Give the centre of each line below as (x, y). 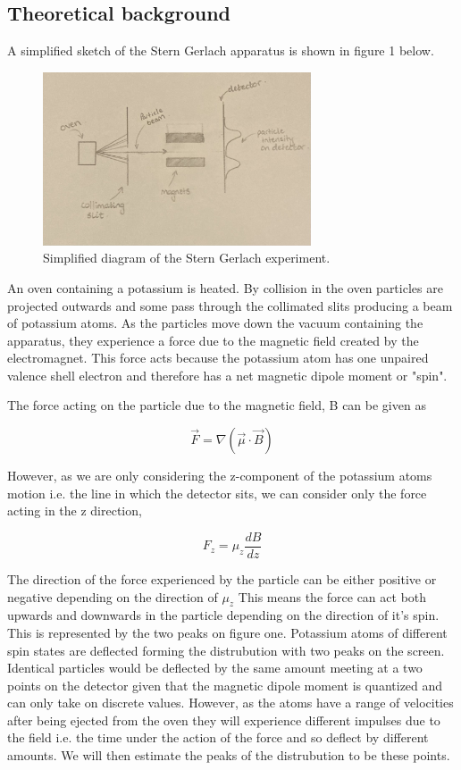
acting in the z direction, (75, 511)
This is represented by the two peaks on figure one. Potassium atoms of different (227, 632)
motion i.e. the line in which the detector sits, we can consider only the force (217, 493)
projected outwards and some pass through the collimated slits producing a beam (230, 305)
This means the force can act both (332, 596)
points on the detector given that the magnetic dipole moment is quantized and (225, 685)
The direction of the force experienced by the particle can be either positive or (222, 578)
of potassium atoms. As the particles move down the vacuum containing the (215, 323)
